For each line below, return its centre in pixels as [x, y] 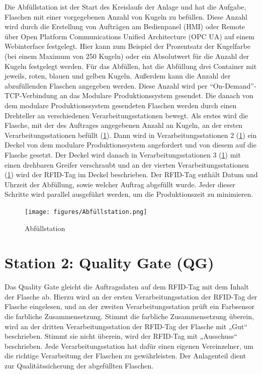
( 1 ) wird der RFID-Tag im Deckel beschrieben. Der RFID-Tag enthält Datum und [131, 174]
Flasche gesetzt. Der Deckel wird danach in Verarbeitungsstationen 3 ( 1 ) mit [123, 154]
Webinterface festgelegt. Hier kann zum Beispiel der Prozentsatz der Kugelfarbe [127, 46]
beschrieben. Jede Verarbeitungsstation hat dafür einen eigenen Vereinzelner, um [129, 346]
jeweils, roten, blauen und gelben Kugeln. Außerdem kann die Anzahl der [118, 76]
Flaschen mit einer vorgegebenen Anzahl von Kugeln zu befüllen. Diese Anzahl [126, 16]
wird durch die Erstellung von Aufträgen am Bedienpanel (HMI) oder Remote [125, 26]
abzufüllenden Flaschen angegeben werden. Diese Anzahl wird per [106, 85]
